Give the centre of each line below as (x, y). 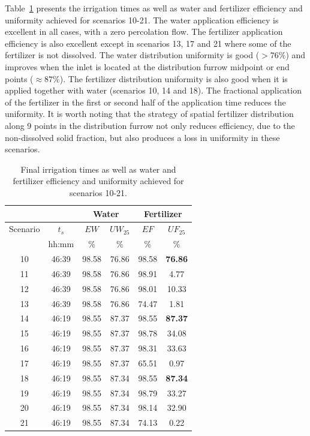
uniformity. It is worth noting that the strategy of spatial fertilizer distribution (149, 114)
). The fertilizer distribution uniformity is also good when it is (174, 78)
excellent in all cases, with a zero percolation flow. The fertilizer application (144, 31)
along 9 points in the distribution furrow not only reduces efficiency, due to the (150, 125)
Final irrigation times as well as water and (98, 169)
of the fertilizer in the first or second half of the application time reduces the (145, 102)
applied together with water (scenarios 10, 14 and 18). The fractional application (153, 90)
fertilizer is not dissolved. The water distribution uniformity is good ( (132, 55)
